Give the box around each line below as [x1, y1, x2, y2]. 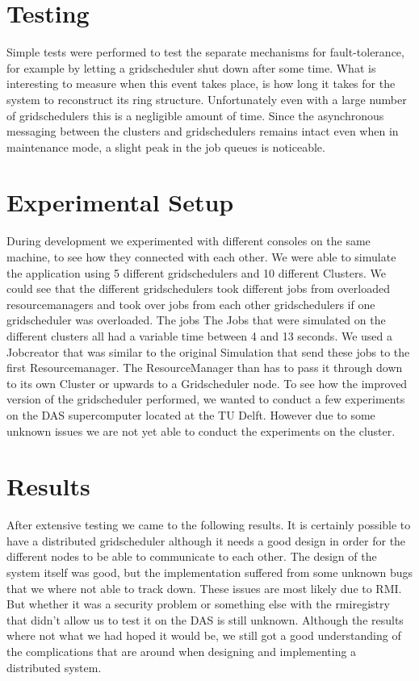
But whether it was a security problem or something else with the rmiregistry [6, 595, 390, 612]
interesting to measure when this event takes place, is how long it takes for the [6, 75, 396, 92]
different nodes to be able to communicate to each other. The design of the [6, 548, 377, 565]
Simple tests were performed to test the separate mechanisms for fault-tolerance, [6, 44, 404, 61]
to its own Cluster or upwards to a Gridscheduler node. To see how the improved [6, 374, 408, 391]
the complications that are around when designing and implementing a [6, 643, 357, 659]
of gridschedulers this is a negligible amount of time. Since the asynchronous [6, 107, 384, 123]
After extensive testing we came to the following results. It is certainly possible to [6, 516, 411, 533]
